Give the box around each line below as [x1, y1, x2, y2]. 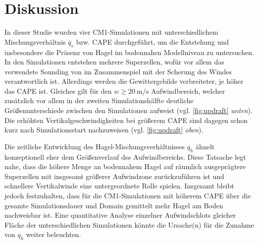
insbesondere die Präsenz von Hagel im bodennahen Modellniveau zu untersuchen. [4, 47, 254, 57]
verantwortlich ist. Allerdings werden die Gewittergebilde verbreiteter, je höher [4, 76, 244, 86]
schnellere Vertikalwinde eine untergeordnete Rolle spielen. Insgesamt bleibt [4, 181, 234, 191]
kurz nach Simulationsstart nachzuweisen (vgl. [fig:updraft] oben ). [4, 124, 204, 135]
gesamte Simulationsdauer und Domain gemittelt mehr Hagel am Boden [4, 200, 223, 210]
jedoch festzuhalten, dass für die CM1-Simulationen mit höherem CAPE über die [4, 190, 251, 201]
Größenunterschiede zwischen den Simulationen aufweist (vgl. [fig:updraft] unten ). [4, 105, 253, 116]
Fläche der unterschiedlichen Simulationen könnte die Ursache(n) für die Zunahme [4, 219, 254, 230]
